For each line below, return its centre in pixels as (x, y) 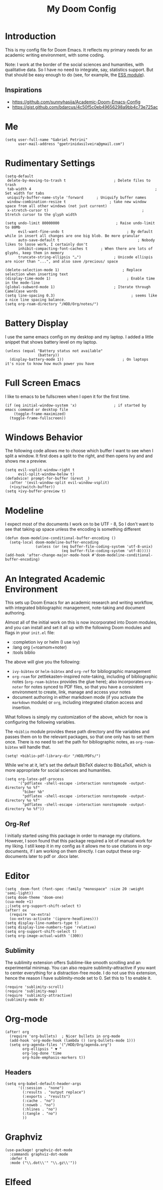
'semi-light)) (19, 893)
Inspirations (24, 90)
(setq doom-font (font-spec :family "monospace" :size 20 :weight (75, 889)
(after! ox (16, 911)
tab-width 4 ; (82, 189)
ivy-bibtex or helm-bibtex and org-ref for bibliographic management (81, 671)
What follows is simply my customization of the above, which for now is (76, 717)
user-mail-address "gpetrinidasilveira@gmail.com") (71, 144)
